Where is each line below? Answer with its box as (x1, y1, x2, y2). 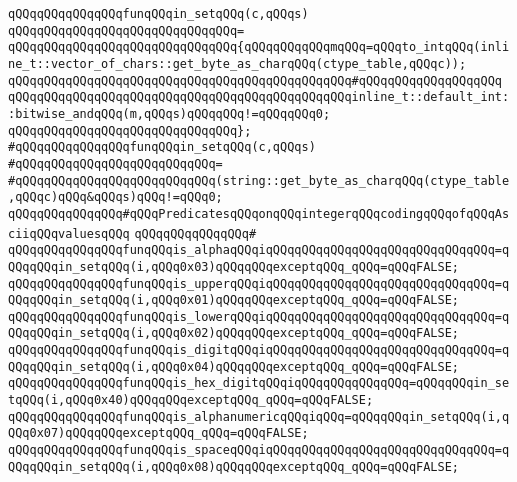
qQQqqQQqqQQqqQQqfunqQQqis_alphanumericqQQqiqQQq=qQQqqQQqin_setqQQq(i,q (8, 409, 510, 424)
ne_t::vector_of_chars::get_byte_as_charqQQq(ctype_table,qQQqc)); (8, 56, 467, 71)
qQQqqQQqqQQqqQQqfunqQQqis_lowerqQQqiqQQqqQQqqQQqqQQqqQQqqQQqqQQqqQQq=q (8, 309, 510, 324)
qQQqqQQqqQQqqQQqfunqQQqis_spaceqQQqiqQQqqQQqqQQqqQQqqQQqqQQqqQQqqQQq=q (8, 443, 510, 458)
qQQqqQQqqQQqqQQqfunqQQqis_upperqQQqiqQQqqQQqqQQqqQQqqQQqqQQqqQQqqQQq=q (8, 276, 510, 291)
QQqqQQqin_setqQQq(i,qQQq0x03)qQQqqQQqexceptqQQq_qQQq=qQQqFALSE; (8, 259, 460, 274)
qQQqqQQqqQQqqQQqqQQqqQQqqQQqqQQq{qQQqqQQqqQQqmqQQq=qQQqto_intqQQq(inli (8, 40, 510, 55)
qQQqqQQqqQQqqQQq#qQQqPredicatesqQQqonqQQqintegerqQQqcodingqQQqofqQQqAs (8, 206, 510, 221)
